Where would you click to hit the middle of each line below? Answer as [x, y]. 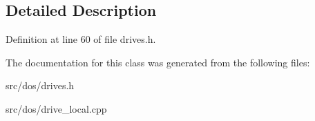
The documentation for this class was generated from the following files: [158, 62]
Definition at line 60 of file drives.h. [81, 39]
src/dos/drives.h [40, 85]
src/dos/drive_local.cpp [56, 108]
